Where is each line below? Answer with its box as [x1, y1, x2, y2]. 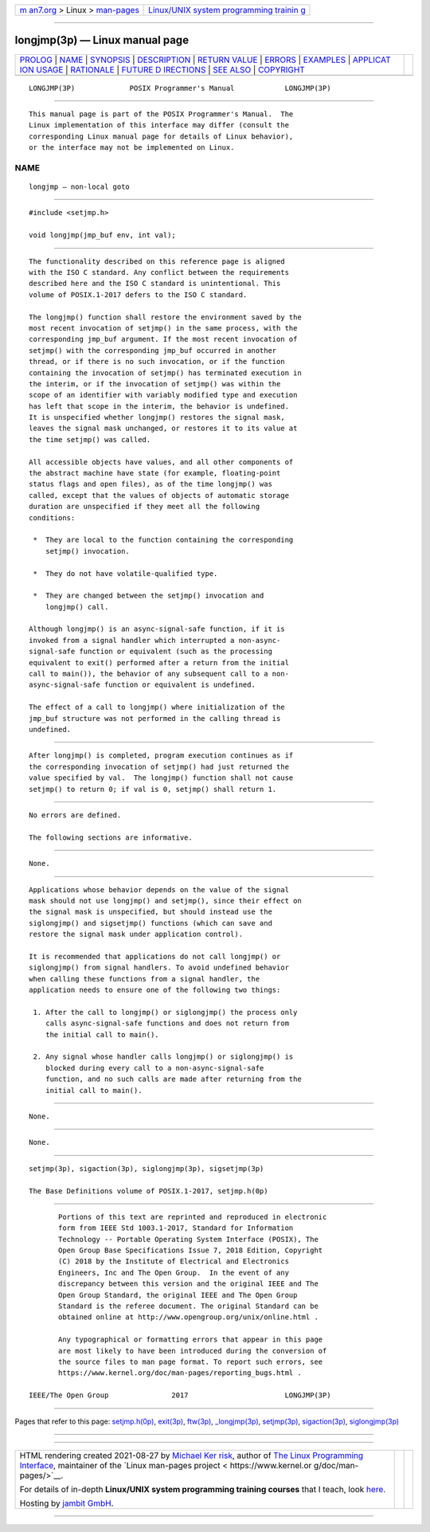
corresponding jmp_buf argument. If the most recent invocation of [29, 335, 298, 344]
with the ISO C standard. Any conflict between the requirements [29, 268, 290, 276]
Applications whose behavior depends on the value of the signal [29, 885, 290, 894]
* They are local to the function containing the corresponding [33, 535, 294, 545]
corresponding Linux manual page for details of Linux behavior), [29, 131, 294, 141]
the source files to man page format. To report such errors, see [58, 1357, 323, 1366]
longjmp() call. [45, 602, 109, 611]
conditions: [29, 513, 76, 522]
